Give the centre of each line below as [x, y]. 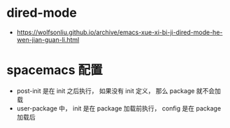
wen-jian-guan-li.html [48, 39]
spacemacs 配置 [55, 70]
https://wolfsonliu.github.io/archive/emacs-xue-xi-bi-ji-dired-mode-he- [120, 32]
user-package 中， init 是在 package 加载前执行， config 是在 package [119, 108]
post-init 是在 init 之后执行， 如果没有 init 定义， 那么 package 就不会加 [119, 91]
